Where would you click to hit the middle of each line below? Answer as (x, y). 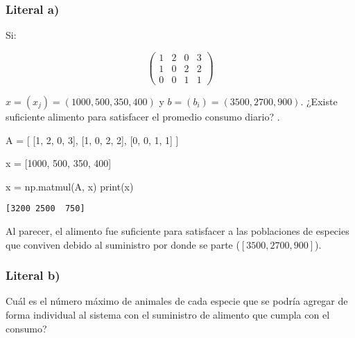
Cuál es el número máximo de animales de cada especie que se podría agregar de (177, 301)
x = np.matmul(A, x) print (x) (70, 186)
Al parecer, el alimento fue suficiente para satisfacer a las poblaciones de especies (177, 231)
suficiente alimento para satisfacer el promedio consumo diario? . (143, 116)
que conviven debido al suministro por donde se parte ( (123, 244)
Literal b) (33, 275)
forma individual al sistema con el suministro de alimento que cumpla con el (168, 314)
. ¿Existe (319, 101)
